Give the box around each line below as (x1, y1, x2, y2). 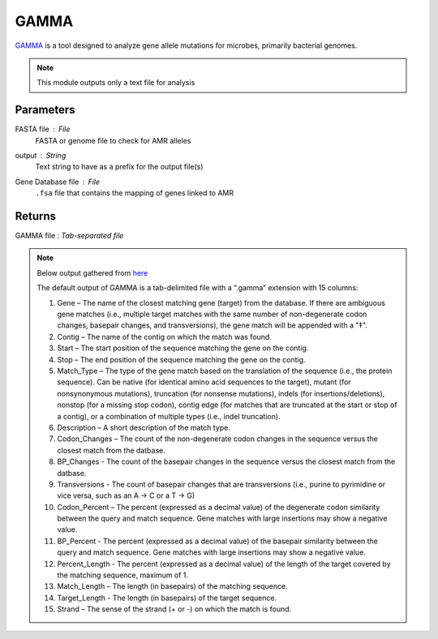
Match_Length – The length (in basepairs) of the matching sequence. (57, 581, 288, 591)
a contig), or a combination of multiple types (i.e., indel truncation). (57, 411, 281, 421)
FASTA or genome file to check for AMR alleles (35, 135, 191, 145)
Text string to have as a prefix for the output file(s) (35, 162, 204, 172)
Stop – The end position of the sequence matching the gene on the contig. (57, 354, 306, 364)
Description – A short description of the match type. (57, 422, 231, 432)
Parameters (15, 103, 75, 117)
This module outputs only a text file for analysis (36, 78, 195, 88)
